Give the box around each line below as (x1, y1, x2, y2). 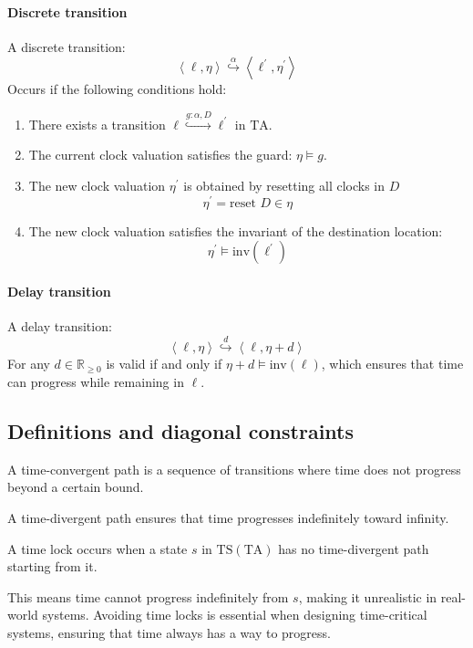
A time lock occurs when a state (7, 538, 188, 558)
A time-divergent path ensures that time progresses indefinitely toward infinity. (7, 508, 449, 527)
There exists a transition (28, 114, 166, 133)
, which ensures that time (321, 354, 464, 373)
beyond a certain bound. (7, 477, 144, 496)
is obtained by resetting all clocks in (183, 175, 386, 194)
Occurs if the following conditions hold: (7, 79, 227, 99)
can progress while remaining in (7, 372, 184, 392)
